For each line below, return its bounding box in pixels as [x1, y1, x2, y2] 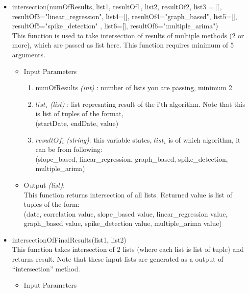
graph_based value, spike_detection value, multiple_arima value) [24, 218, 222, 228]
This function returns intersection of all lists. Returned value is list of [24, 189, 232, 199]
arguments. [12, 49, 46, 59]
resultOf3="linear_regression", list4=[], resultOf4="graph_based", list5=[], [12, 11, 237, 21]
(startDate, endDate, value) [35, 118, 119, 128]
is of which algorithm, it [168, 134, 241, 145]
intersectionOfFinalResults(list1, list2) [12, 234, 126, 244]
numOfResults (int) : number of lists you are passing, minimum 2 [35, 82, 232, 93]
